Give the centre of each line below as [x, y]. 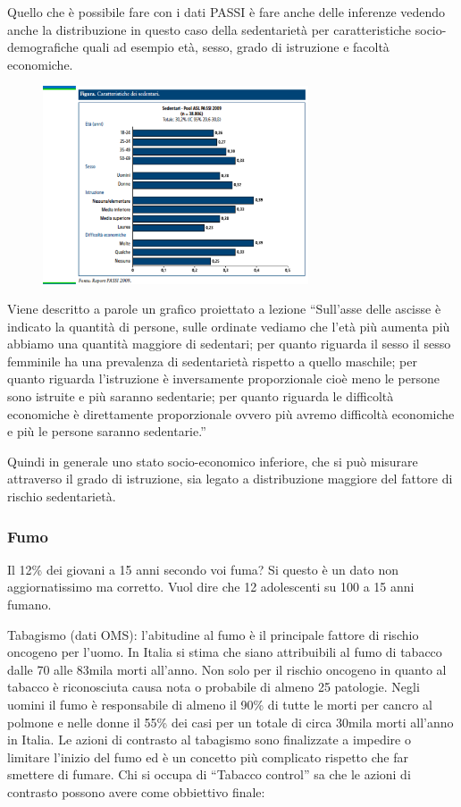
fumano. [29, 605]
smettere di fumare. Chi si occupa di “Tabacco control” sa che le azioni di [209, 774]
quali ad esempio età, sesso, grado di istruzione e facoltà [236, 47]
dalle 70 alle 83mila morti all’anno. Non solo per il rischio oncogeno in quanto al [227, 669]
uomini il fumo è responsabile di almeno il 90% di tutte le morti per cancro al [220, 705]
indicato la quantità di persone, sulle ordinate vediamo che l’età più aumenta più [229, 326]
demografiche [43, 47]
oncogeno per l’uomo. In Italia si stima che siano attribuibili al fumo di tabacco [225, 652]
